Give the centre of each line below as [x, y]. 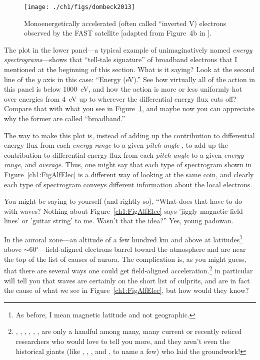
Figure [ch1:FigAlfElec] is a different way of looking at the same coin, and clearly [129, 174]
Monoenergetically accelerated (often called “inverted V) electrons [125, 23]
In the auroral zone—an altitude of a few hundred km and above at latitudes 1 [123, 238]
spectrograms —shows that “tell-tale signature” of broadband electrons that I [121, 59]
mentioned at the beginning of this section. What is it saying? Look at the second [129, 69]
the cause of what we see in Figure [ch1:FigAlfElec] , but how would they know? [126, 290]
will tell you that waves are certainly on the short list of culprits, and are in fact [127, 280]
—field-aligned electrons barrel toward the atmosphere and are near [142, 249]
